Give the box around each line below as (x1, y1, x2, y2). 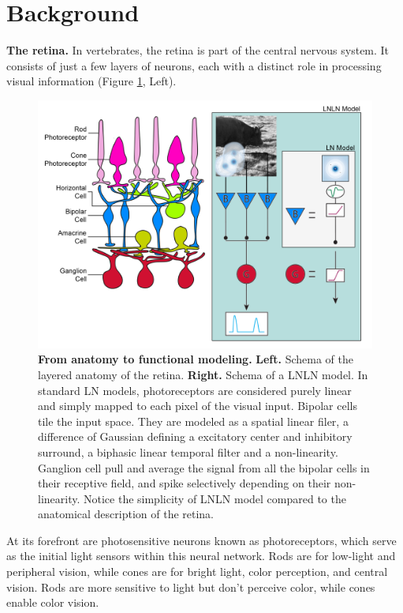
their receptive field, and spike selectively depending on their (38, 475, 331, 491)
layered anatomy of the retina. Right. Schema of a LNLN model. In (38, 366, 368, 382)
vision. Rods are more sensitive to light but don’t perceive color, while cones (6, 578, 375, 595)
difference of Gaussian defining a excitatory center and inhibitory (38, 428, 353, 445)
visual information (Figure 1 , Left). (6, 73, 177, 89)
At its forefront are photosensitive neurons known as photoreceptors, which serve (6, 532, 397, 548)
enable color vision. (6, 594, 99, 611)
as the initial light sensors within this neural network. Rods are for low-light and (6, 547, 396, 564)
